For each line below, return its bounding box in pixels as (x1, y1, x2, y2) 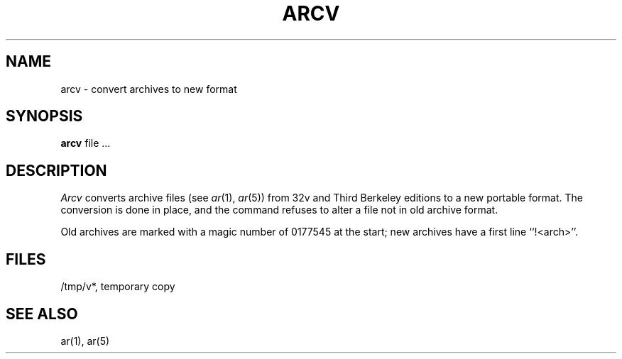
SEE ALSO (6, 304, 78, 323)
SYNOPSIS (6, 107, 83, 126)
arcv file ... (60, 137, 111, 150)
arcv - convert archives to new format (60, 82, 237, 95)
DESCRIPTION (6, 161, 107, 179)
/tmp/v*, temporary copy (60, 280, 175, 293)
